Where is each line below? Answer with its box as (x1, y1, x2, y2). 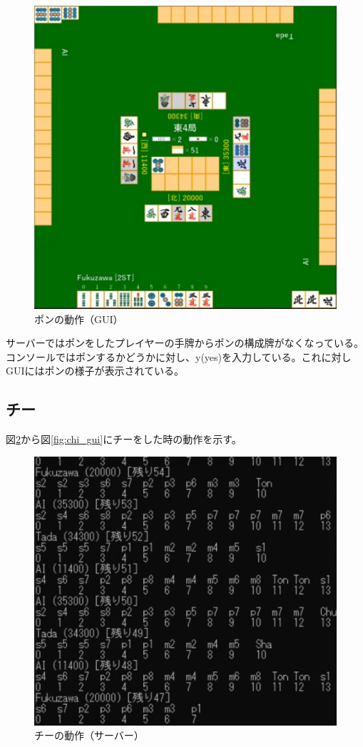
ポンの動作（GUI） (34, 311, 123, 326)
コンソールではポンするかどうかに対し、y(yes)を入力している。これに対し (6, 349, 352, 364)
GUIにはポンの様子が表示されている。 (6, 363, 185, 378)
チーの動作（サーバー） (34, 728, 144, 743)
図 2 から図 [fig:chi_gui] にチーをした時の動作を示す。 (6, 432, 242, 447)
